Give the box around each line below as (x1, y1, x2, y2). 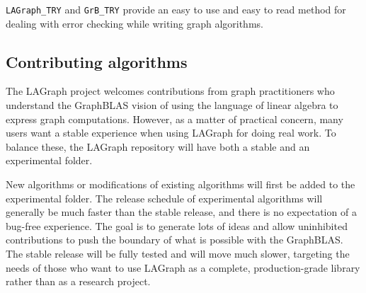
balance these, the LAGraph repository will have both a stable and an (6, 139, 310, 154)
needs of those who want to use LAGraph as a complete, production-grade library (6, 260, 360, 275)
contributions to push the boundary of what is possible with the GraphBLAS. (6, 232, 343, 247)
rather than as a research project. (6, 274, 151, 289)
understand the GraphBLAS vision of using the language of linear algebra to (6, 98, 338, 113)
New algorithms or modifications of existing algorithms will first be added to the (6, 177, 355, 192)
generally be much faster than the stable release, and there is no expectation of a (6, 205, 357, 219)
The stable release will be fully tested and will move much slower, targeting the (6, 246, 350, 260)
